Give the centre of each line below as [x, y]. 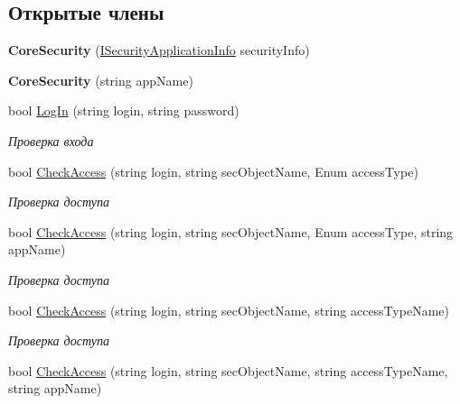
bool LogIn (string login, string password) [124, 110]
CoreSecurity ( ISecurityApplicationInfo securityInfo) [159, 50]
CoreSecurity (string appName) [101, 80]
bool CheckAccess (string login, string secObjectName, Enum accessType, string [231, 231]
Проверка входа [51, 140]
